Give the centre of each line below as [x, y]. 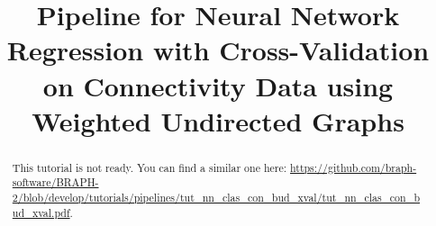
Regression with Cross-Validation [218, 50]
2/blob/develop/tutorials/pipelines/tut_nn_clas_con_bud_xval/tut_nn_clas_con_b [216, 198]
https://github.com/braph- [353, 167]
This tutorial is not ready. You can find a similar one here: [150, 167]
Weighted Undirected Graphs [218, 120]
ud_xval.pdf [41, 212]
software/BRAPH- [55, 182]
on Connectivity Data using [218, 85]
